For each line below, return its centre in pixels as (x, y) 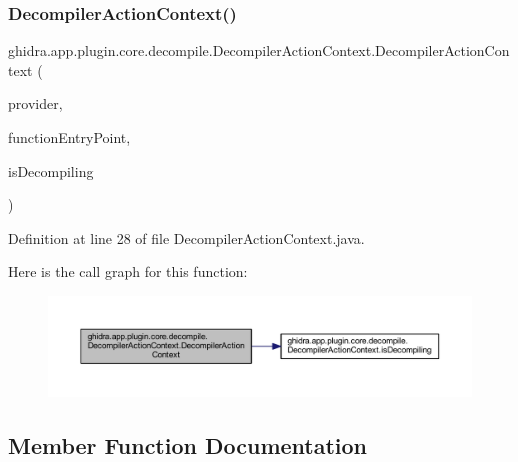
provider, (35, 103)
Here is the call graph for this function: (128, 271)
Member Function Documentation (188, 444)
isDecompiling (51, 170)
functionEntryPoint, (69, 137)
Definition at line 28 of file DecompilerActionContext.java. (186, 237)
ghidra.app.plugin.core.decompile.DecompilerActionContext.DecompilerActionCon (259, 50)
